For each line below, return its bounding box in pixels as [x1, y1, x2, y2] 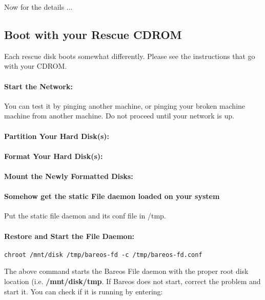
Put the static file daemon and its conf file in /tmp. [4, 210, 166, 221]
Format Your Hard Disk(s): [4, 150, 103, 161]
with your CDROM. [4, 61, 67, 71]
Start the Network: [4, 81, 73, 91]
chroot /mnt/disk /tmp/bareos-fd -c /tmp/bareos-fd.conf [4, 251, 202, 258]
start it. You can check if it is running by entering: [4, 286, 163, 296]
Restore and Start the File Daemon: [4, 230, 135, 241]
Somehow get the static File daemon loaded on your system [4, 191, 220, 202]
